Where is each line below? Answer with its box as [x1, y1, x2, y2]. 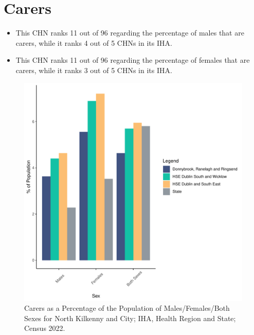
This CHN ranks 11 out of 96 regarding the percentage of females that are [15, 55, 250, 65]
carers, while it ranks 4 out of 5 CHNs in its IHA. [15, 37, 172, 48]
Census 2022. [24, 323, 65, 333]
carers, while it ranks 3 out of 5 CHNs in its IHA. [15, 64, 172, 75]
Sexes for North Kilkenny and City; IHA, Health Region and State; [24, 312, 236, 323]
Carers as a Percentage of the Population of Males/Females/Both [24, 303, 230, 313]
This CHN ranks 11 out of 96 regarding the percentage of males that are [15, 27, 244, 38]
